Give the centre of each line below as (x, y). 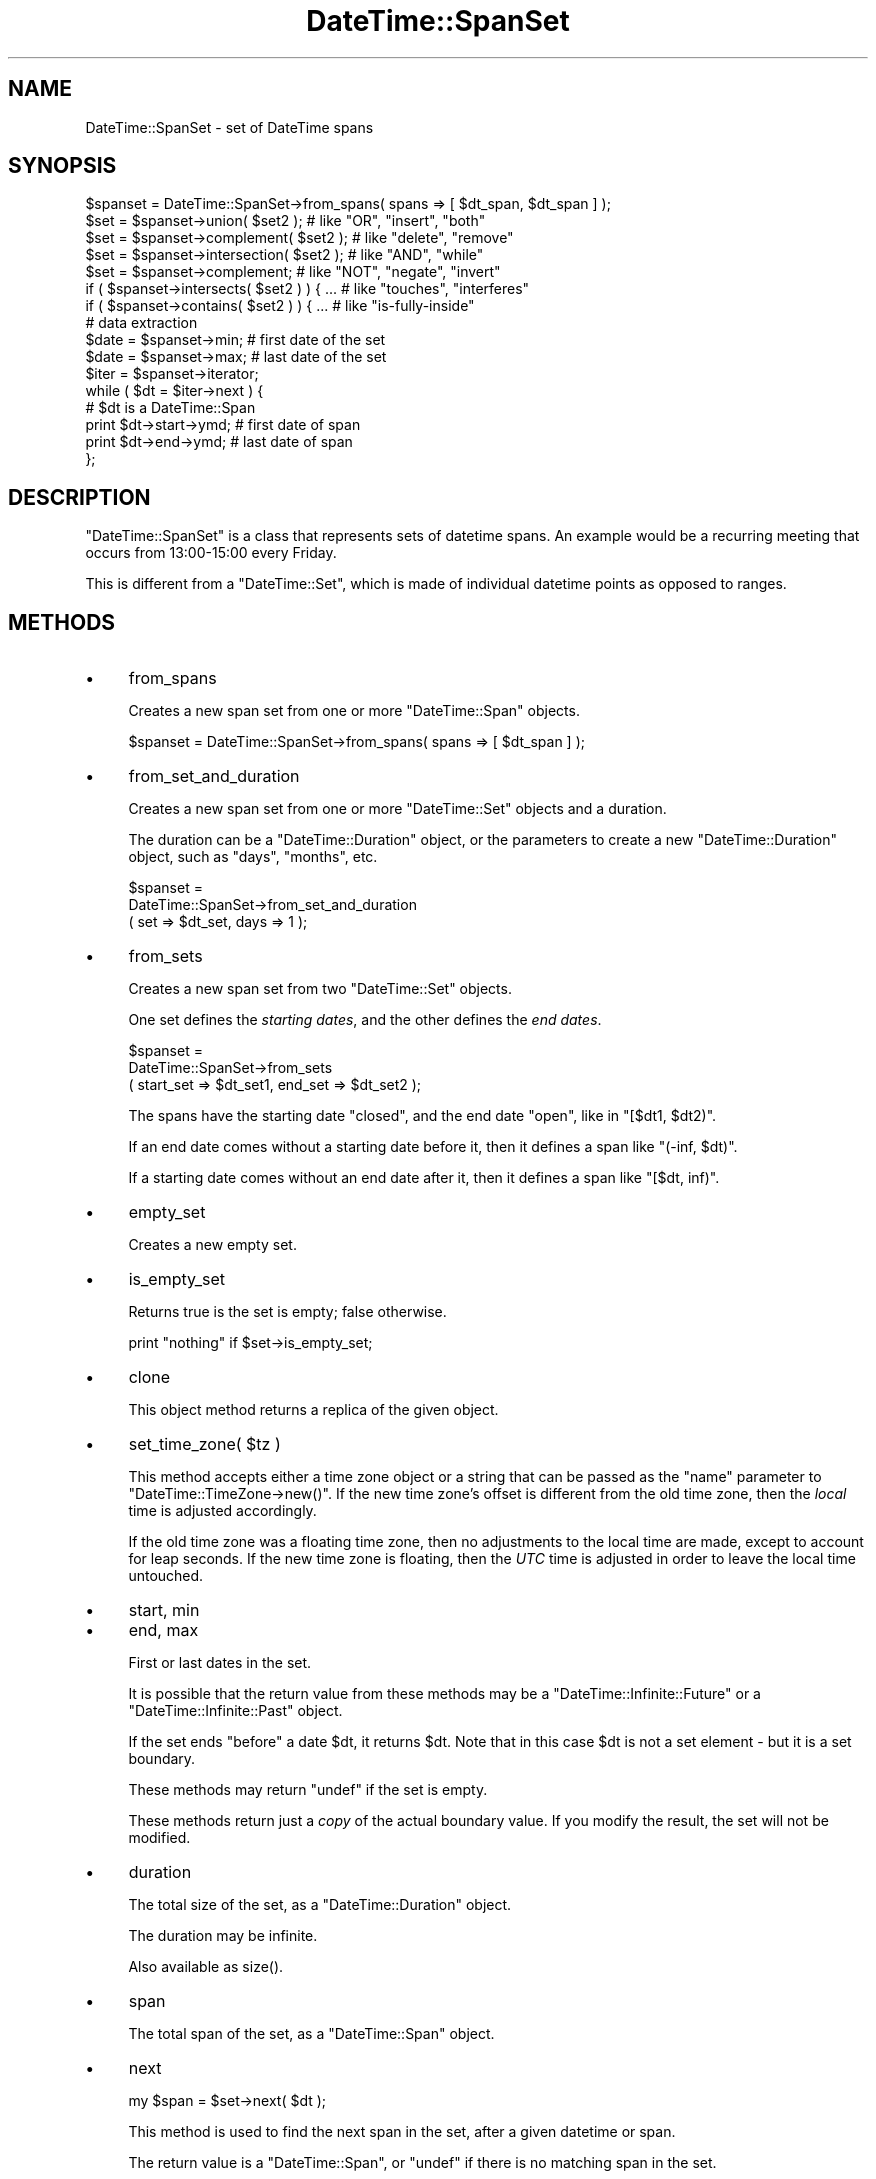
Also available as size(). (206, 1967)
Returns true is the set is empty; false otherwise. (287, 1312)
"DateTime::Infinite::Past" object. (235, 1711)
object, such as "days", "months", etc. (253, 857)
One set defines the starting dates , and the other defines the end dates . (365, 1020)
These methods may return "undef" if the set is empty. (308, 1790)
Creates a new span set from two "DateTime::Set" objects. (320, 989)
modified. (159, 1838)
